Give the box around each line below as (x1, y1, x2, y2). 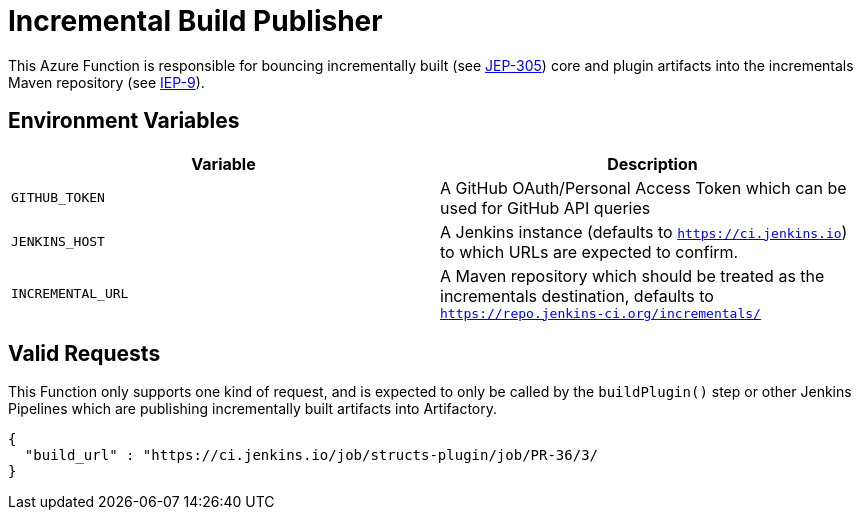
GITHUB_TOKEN (11, 190, 105, 206)
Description (607, 153, 698, 174)
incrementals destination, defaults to (440, 285, 714, 306)
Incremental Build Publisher (8, 4, 383, 38)
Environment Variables (8, 108, 240, 134)
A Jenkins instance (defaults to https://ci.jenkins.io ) (440, 221, 848, 242)
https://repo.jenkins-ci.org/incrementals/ (440, 305, 761, 321)
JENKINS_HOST (11, 234, 105, 250)
